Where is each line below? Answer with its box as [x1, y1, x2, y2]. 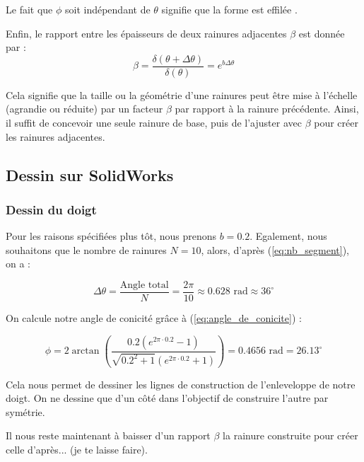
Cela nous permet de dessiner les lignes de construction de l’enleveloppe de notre [6, 376, 356, 391]
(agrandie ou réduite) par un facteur [6, 101, 163, 116]
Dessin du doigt [6, 200, 97, 218]
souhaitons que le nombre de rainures [6, 242, 167, 257]
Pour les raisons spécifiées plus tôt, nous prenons [6, 229, 217, 243]
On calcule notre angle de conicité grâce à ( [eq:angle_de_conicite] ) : [6, 311, 302, 325]
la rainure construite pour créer [223, 428, 358, 443]
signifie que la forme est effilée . [161, 2, 298, 16]
